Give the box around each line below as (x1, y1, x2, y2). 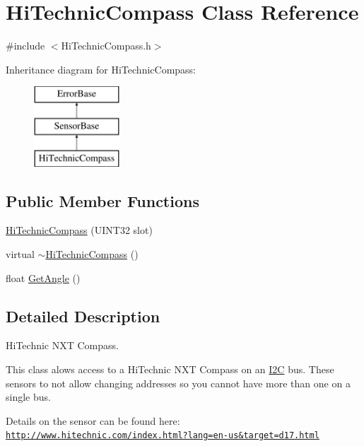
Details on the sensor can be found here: (6, 413, 180, 428)
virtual (6, 247, 35, 262)
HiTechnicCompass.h (61, 38, 151, 53)
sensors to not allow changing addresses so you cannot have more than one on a (6, 375, 351, 390)
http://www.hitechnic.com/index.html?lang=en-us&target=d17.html (6, 430, 319, 441)
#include (6, 38, 45, 53)
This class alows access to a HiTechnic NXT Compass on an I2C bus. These (6, 362, 334, 377)
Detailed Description (6, 305, 160, 327)
